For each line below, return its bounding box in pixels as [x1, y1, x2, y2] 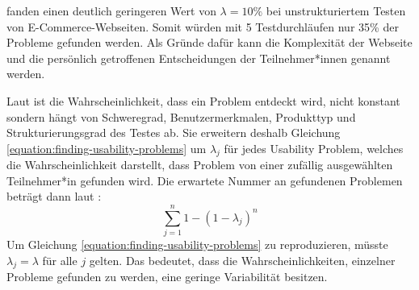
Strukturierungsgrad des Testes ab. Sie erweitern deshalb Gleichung [6, 124, 341, 141]
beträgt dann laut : [6, 188, 102, 205]
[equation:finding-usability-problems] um [6, 139, 207, 156]
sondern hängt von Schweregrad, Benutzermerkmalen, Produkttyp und [6, 108, 356, 125]
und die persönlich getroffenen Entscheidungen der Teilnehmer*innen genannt [6, 49, 391, 66]
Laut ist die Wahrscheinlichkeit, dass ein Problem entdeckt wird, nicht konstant [6, 92, 400, 109]
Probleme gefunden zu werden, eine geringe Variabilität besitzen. [6, 268, 328, 285]
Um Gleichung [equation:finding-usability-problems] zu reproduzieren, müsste [6, 236, 388, 253]
